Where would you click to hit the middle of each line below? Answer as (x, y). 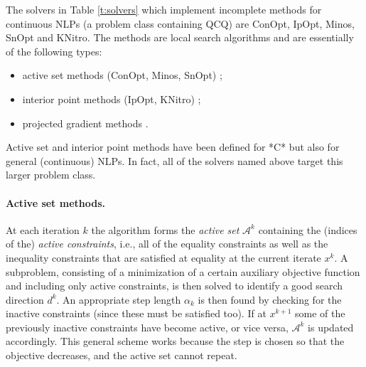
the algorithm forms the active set (165, 229)
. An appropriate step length (119, 299)
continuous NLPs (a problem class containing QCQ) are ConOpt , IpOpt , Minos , (180, 23)
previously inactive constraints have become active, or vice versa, (147, 327)
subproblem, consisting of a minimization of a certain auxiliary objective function (183, 271)
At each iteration (43, 229)
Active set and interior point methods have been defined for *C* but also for (173, 147)
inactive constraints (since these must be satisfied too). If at (136, 313)
